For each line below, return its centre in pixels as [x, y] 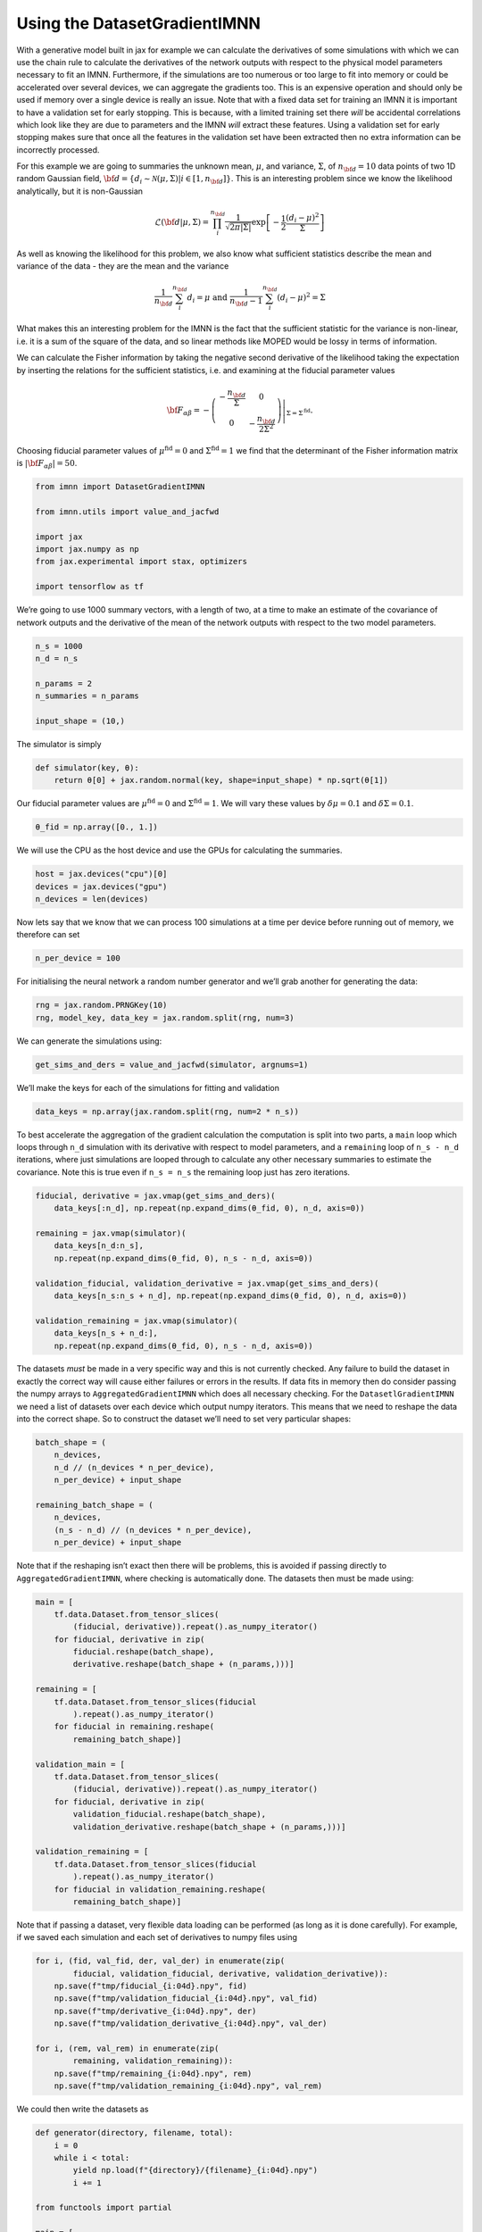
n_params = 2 [64, 683]
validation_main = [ [80, 1764]
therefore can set [48, 935]
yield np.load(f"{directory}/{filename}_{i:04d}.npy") [195, 2170]
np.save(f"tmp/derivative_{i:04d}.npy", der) [155, 2011]
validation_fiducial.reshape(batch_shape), [170, 1814]
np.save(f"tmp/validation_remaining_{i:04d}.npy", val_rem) [188, 2086]
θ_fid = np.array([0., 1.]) [96, 827]
